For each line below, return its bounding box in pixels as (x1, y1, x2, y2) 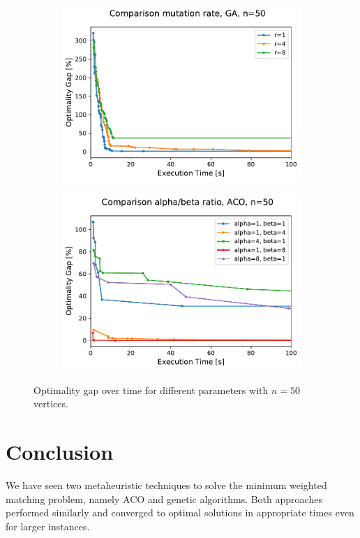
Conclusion (6, 437, 114, 465)
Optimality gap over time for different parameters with (33, 382, 269, 397)
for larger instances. (6, 518, 90, 533)
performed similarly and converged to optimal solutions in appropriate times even (6, 505, 354, 520)
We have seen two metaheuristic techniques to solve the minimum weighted (6, 477, 327, 492)
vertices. (33, 396, 68, 411)
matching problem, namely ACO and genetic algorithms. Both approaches (6, 491, 322, 506)
